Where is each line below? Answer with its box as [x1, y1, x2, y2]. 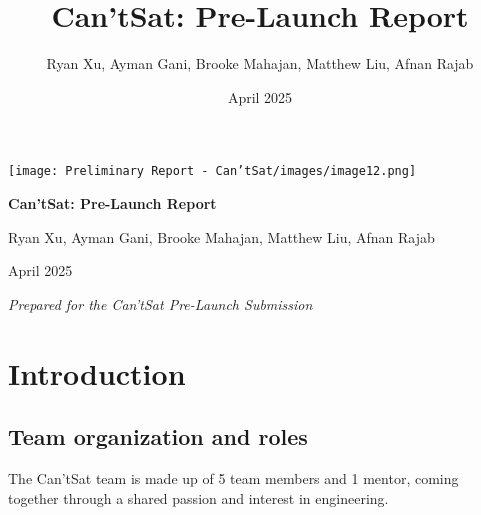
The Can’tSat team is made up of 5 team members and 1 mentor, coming [8, 467, 459, 488]
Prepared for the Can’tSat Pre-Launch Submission [8, 293, 313, 314]
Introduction [8, 352, 186, 393]
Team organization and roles [8, 421, 308, 452]
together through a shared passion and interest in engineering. [8, 487, 389, 508]
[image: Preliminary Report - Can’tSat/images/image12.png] [8, 164, 417, 179]
